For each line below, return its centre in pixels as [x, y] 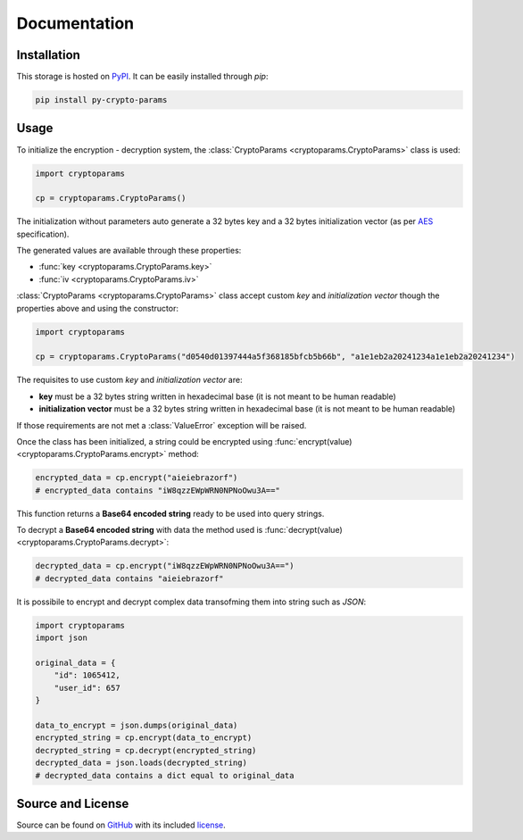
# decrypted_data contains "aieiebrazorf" [129, 578]
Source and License [73, 803]
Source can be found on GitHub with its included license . [121, 825]
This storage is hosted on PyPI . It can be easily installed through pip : [142, 77]
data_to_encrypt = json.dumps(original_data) [137, 725]
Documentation [75, 23]
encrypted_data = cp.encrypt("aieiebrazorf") [137, 478]
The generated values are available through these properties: [129, 251]
